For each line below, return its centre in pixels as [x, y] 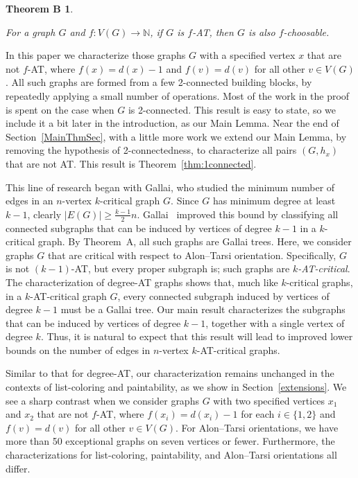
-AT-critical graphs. [238, 349]
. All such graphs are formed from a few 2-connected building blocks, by [159, 82]
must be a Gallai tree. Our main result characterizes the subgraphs [203, 309]
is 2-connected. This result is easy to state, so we [232, 109]
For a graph [31, 32]
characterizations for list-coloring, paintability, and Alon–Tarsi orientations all [171, 455]
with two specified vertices [269, 400]
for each [258, 414]
